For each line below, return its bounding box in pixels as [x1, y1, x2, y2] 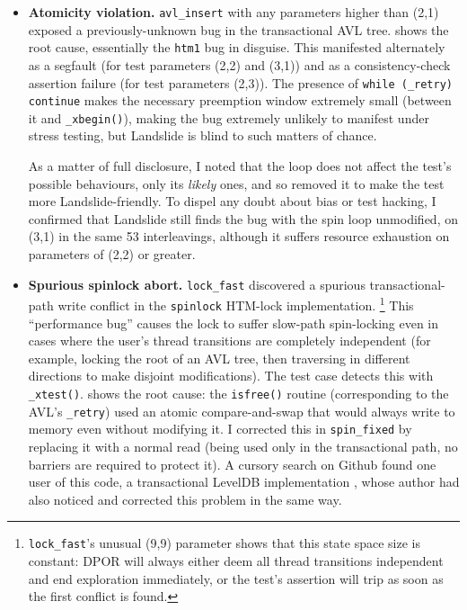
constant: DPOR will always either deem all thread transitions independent [28, 551, 444, 570]
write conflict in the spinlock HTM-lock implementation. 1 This [57, 293, 414, 314]
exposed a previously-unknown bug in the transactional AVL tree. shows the [28, 20, 449, 39]
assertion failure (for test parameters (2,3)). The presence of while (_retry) [28, 73, 454, 92]
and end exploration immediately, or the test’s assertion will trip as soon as [28, 569, 444, 588]
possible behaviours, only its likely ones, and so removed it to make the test [28, 174, 445, 193]
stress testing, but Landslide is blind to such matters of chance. [28, 126, 377, 145]
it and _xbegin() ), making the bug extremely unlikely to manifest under [28, 108, 429, 127]
